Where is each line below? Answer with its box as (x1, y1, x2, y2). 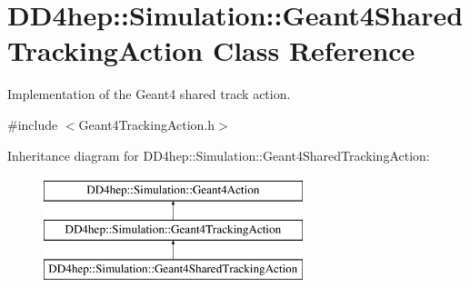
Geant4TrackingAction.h (78, 114, 215, 134)
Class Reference (212, 32, 415, 69)
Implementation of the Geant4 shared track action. (7, 84, 291, 104)
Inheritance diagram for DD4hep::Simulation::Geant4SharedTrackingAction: (7, 145, 430, 164)
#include (7, 114, 58, 134)
